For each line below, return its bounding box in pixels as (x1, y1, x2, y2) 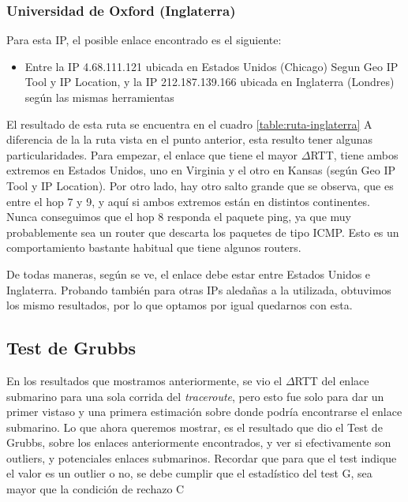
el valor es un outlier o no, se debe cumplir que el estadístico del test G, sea (6, 465, 372, 481)
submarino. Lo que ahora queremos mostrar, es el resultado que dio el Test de (6, 418, 383, 435)
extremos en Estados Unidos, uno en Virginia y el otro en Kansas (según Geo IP (6, 162, 396, 178)
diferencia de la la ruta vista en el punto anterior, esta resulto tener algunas (6, 131, 373, 148)
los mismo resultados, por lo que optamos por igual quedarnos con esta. (6, 297, 353, 313)
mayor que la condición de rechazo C (6, 481, 185, 497)
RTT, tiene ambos (310, 146, 399, 163)
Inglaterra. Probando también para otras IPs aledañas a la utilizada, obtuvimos (6, 281, 391, 298)
